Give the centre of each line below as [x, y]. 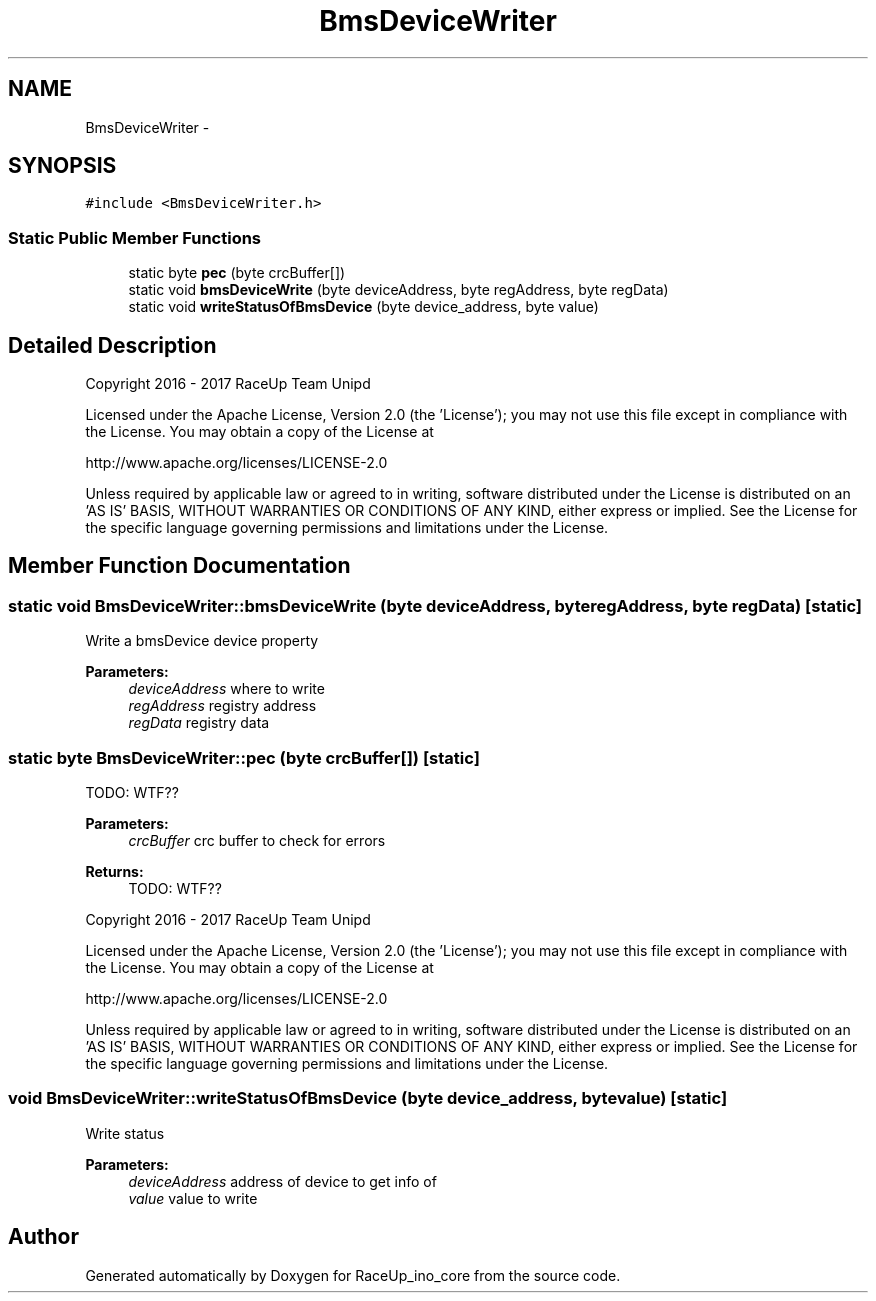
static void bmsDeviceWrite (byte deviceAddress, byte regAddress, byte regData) [398, 290]
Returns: [114, 871]
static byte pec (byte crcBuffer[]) [237, 273]
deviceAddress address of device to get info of [282, 1181]
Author [43, 1237]
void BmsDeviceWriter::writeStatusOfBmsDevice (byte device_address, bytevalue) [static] [368, 1098]
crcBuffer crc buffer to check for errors [257, 840]
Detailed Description [112, 345]
